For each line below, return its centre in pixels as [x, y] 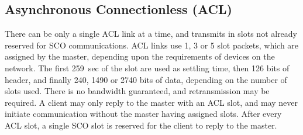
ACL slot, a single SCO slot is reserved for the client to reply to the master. [141, 125]
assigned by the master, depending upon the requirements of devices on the [140, 56]
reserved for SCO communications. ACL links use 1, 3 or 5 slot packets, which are [152, 45]
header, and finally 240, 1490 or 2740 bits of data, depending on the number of [146, 79]
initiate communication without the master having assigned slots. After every [143, 114]
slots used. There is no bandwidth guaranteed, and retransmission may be [137, 91]
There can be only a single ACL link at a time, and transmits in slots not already [151, 34]
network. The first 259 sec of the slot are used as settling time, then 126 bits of [147, 67]
